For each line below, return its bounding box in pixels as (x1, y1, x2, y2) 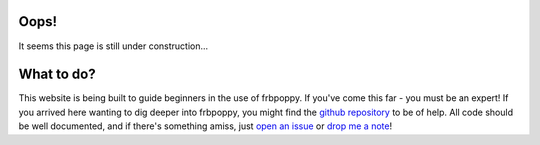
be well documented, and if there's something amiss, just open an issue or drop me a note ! (18, 120, 393, 132)
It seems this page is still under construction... (18, 40, 209, 52)
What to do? (18, 66, 96, 83)
